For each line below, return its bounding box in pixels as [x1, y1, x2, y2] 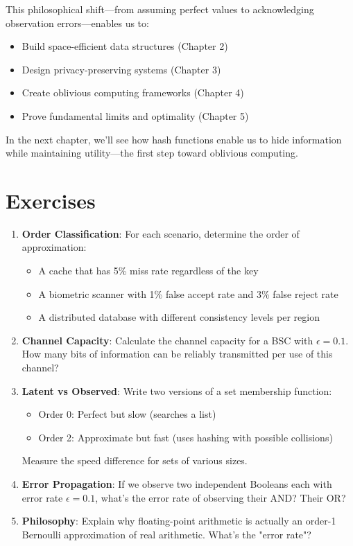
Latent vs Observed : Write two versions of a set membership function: [21, 383, 332, 398]
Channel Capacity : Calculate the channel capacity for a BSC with [21, 333, 313, 347]
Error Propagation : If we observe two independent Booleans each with [21, 477, 332, 491]
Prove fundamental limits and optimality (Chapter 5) [21, 108, 249, 123]
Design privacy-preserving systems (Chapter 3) [21, 62, 221, 76]
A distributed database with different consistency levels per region [38, 310, 320, 324]
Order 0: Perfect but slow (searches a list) [38, 407, 216, 421]
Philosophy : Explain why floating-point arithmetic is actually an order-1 [21, 513, 336, 528]
